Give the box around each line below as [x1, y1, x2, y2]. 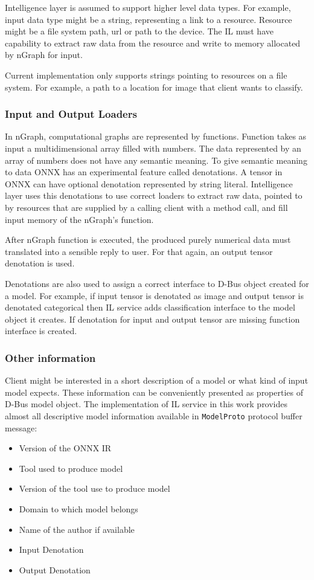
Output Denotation [19, 563, 91, 576]
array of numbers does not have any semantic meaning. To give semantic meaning [5, 153, 307, 166]
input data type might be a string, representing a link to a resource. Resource [5, 13, 292, 25]
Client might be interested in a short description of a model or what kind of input [5, 374, 309, 387]
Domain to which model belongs [19, 502, 138, 515]
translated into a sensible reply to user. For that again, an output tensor [5, 245, 273, 257]
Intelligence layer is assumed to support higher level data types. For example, [5, 1, 291, 13]
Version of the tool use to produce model [19, 482, 170, 495]
